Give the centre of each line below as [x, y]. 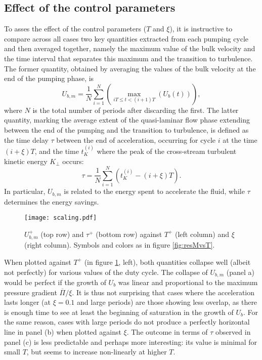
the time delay [26, 139]
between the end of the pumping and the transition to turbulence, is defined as [126, 129]
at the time [240, 139]
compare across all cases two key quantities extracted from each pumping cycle [126, 38]
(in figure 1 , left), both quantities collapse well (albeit [167, 262]
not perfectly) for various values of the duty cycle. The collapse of [106, 272]
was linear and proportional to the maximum [188, 282]
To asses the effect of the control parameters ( [75, 29]
